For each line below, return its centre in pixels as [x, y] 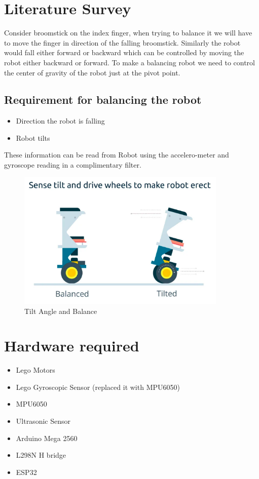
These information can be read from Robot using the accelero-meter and [117, 155]
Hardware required [72, 346]
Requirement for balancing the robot [103, 99]
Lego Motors [35, 370]
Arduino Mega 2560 [47, 438]
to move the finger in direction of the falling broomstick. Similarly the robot [122, 42]
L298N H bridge [41, 455]
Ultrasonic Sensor [43, 421]
